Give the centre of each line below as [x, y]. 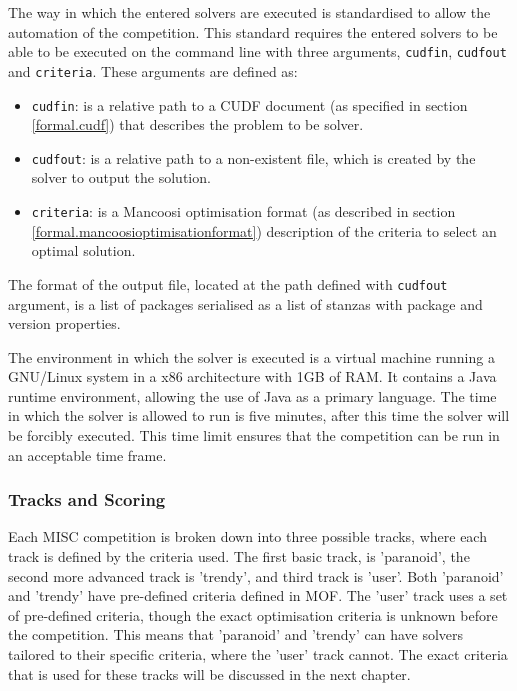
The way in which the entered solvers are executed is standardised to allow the [249, 12]
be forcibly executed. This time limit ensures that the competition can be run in [254, 435]
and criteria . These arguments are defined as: [153, 70]
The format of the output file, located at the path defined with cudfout [228, 283]
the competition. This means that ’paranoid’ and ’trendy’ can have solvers [236, 634]
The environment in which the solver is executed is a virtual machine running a [251, 356]
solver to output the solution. [121, 177]
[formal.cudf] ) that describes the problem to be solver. [197, 124]
